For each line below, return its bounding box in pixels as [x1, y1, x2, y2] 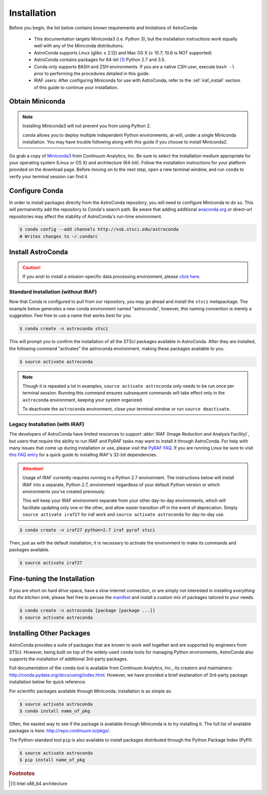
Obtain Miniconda [9, 97, 65, 106]
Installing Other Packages [9, 629, 90, 638]
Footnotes [9, 770, 35, 777]
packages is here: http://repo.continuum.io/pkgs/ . [9, 728, 110, 734]
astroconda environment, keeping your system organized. [22, 397, 143, 403]
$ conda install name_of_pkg [19, 708, 90, 714]
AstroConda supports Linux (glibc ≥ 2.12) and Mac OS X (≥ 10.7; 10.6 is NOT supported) [34, 50, 212, 55]
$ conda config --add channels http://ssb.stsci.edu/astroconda [19, 227, 179, 232]
